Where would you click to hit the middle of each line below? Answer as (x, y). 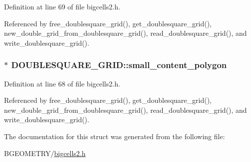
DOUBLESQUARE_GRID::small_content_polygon (119, 65)
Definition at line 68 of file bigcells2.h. (62, 83)
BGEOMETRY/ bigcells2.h (45, 153)
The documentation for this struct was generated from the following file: (115, 136)
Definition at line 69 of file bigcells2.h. (62, 6)
